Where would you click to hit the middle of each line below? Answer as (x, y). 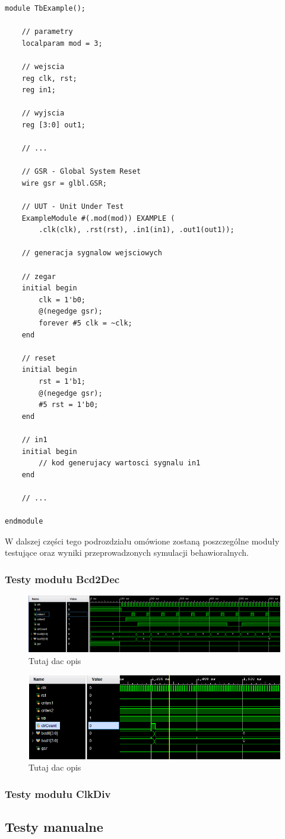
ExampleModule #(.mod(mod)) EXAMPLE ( (98, 218)
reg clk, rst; (49, 78)
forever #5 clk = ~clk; (85, 323)
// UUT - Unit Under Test (73, 207)
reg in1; (39, 90)
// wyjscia (43, 113)
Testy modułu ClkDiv (58, 793)
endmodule (24, 522)
